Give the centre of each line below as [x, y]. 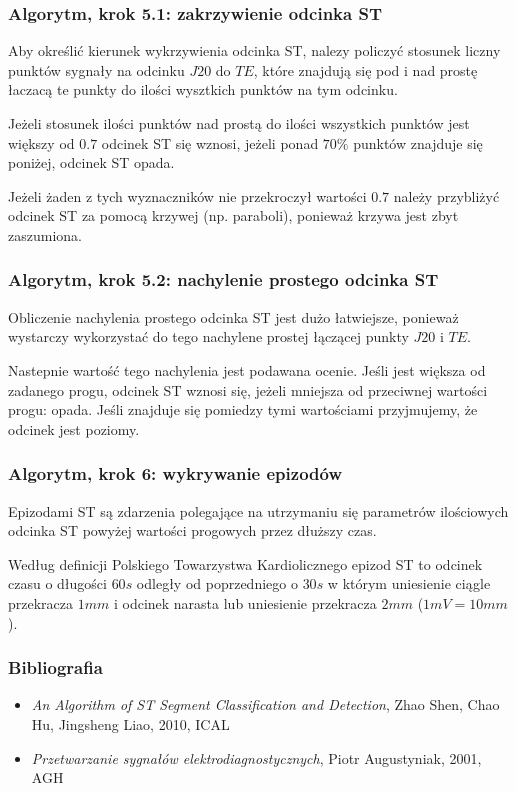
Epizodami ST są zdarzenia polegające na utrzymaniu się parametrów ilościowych [258, 510]
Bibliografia [55, 667]
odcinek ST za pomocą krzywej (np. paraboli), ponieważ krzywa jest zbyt [233, 215]
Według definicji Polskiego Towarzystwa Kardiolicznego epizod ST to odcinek [245, 563]
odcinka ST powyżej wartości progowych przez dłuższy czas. [192, 530]
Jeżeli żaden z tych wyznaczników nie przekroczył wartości [187, 195]
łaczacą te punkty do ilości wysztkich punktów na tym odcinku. [203, 89]
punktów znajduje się [418, 142]
